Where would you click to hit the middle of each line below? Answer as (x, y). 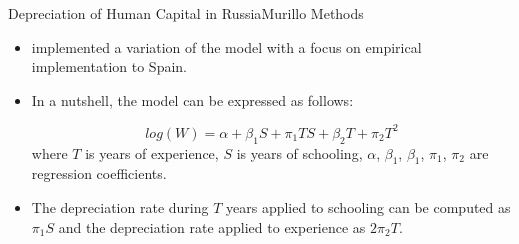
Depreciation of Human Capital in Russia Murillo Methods (186, 13)
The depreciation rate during (120, 207)
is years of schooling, (299, 152)
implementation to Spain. (109, 66)
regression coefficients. (99, 173)
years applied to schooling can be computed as (368, 207)
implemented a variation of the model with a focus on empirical (226, 46)
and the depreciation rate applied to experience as (212, 226)
